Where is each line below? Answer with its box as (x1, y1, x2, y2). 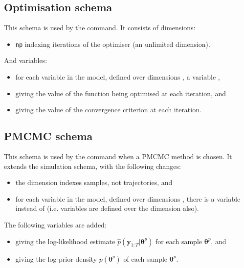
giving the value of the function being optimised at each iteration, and (15, 88, 226, 98)
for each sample (155, 236, 202, 246)
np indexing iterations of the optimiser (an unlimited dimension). (15, 39, 210, 49)
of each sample (123, 253, 168, 264)
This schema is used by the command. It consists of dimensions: (4, 22, 196, 33)
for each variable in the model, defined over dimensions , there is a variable (15, 193, 241, 204)
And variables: (4, 55, 47, 65)
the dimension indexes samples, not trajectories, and (15, 177, 173, 187)
